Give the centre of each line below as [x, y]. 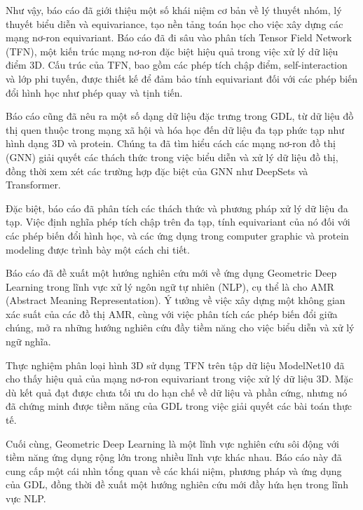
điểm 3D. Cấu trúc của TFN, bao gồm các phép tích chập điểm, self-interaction [177, 65]
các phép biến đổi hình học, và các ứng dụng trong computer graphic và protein [177, 235]
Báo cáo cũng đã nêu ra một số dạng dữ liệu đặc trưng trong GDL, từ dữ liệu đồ [180, 116]
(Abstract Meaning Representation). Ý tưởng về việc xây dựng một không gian [176, 300]
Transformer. [33, 185]
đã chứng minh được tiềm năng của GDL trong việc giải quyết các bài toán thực [179, 406]
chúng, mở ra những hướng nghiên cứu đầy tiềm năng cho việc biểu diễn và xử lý [180, 328]
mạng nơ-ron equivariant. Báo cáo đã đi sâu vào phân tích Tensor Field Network [179, 37]
